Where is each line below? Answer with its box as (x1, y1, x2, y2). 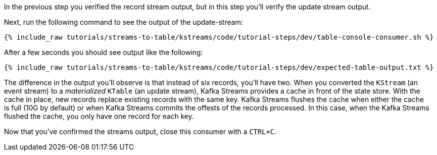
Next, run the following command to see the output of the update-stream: (4, 18, 243, 26)
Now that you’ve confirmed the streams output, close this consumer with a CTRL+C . (4, 127, 277, 136)
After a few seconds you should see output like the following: (4, 48, 203, 56)
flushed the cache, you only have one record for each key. (4, 112, 194, 120)
